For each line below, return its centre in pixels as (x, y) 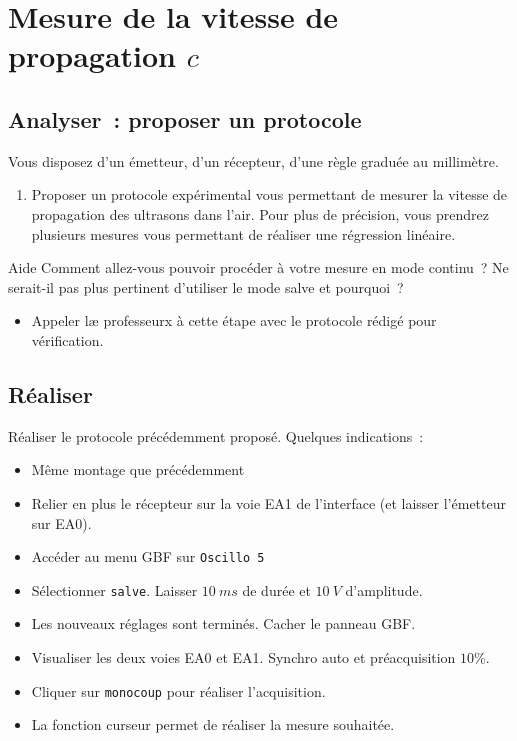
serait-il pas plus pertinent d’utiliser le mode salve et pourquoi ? (206, 286)
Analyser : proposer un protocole (185, 118)
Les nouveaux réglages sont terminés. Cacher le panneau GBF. (223, 623)
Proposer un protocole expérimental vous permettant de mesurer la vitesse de (269, 194)
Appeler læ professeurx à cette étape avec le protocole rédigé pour (234, 320)
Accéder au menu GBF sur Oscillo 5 (148, 556)
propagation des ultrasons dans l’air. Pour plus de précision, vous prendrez (260, 213)
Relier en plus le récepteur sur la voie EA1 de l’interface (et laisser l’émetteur (268, 502)
